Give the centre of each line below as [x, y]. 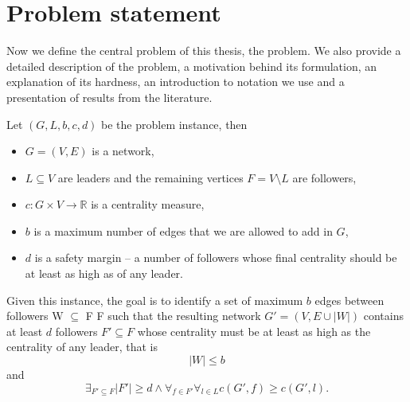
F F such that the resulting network [173, 316]
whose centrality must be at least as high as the [254, 331]
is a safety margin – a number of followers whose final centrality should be [216, 258]
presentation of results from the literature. [109, 97]
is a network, [123, 151]
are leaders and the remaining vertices [150, 177]
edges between [349, 300]
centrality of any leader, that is [82, 347]
